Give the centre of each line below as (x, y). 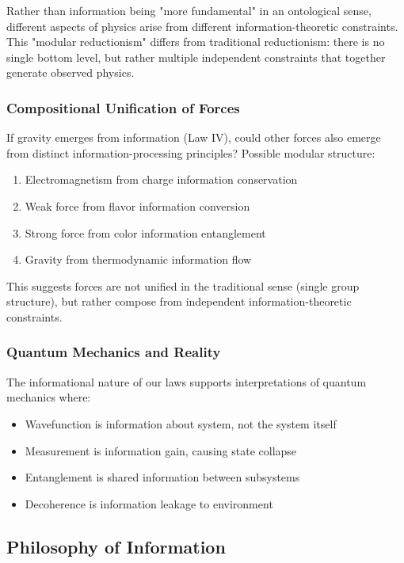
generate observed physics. (71, 72)
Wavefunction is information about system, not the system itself (181, 423)
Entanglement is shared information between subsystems (162, 477)
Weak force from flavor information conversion (137, 205)
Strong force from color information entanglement (145, 232)
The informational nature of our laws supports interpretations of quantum (187, 381)
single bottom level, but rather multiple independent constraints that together (196, 57)
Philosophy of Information (116, 546)
